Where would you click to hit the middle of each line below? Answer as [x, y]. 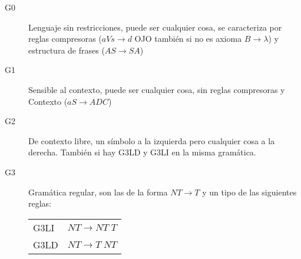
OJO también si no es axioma [188, 39]
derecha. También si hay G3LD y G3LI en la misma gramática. [142, 152]
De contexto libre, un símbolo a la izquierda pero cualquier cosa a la [152, 140]
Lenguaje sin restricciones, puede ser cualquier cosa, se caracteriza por [155, 27]
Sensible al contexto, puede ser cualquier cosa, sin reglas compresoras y [157, 89]
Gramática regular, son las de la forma [98, 192]
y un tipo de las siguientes [249, 192]
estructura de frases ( [67, 50]
